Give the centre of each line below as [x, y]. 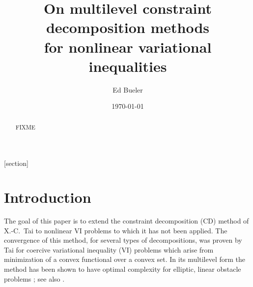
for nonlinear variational [128, 47]
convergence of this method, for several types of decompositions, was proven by [123, 240]
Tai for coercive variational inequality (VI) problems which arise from [109, 249]
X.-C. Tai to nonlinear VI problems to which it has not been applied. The [116, 230]
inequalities [128, 66]
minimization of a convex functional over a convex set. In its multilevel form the [125, 259]
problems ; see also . [34, 278]
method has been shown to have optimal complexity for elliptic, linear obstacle [123, 269]
